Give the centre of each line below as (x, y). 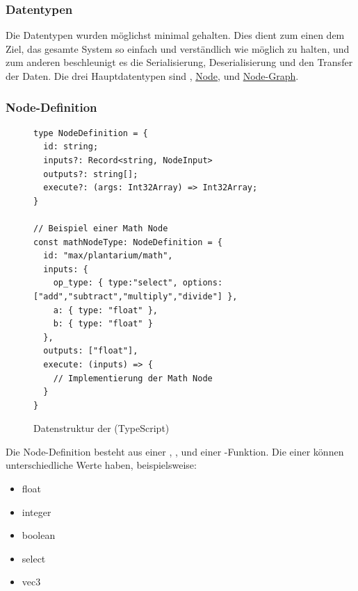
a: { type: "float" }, (105, 310)
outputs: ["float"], (91, 351)
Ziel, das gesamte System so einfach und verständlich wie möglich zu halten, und (178, 48)
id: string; (71, 147)
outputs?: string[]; (91, 174)
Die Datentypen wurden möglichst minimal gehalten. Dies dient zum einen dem (175, 35)
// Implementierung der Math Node (133, 378)
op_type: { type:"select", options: (138, 283)
